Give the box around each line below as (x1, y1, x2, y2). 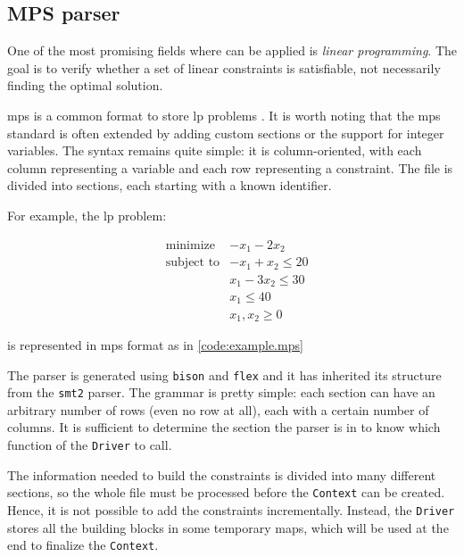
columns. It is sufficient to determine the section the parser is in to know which (7, 418, 441, 436)
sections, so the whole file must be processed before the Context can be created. (7, 483, 445, 502)
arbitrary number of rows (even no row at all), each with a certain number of (7, 400, 429, 419)
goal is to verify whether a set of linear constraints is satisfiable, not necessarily (7, 58, 441, 77)
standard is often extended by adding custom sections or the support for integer (7, 123, 444, 142)
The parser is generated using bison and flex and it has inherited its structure (7, 365, 442, 384)
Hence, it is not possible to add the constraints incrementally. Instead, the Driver (7, 500, 455, 519)
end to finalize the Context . (7, 536, 159, 554)
